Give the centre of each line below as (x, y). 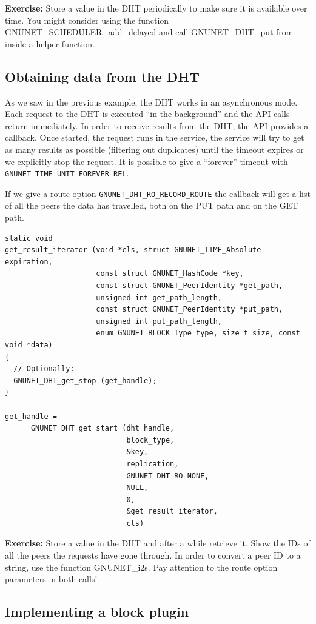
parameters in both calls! (51, 579)
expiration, (29, 262)
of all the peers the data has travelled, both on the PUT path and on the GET (152, 205)
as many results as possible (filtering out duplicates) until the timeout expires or (154, 149)
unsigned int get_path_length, (159, 297)
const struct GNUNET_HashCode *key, (170, 274)
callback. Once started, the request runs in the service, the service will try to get (155, 137)
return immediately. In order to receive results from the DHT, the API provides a (157, 125)
